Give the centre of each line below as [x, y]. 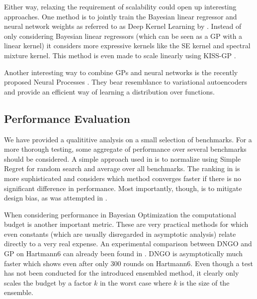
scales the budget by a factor [48, 282]
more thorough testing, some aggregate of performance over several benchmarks [125, 149]
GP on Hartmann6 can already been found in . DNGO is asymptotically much [123, 253]
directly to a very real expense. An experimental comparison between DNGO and [128, 244]
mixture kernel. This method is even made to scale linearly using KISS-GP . [120, 55]
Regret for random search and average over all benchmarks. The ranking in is [122, 168]
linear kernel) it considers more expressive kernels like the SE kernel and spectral [127, 46]
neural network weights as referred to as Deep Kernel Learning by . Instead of [123, 26]
